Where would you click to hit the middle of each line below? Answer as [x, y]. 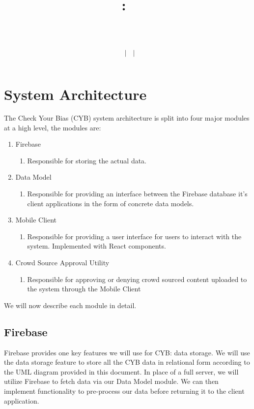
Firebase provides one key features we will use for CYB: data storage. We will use [127, 352]
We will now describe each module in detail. [70, 305]
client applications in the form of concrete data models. [111, 203]
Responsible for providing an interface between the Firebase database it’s [137, 194]
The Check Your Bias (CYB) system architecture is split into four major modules [127, 118]
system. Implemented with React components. [97, 246]
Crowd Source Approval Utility [62, 263]
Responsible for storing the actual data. [87, 160]
